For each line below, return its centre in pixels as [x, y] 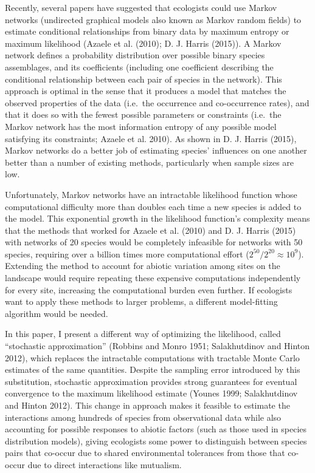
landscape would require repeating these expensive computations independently [153, 278]
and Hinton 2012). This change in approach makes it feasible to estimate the [147, 405]
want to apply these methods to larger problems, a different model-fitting [141, 301]
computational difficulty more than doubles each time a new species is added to [153, 206]
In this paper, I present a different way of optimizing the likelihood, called [143, 334]
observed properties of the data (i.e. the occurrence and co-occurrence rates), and [157, 102]
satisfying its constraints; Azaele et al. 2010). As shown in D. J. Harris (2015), [151, 138]
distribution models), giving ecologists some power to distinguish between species [156, 441]
